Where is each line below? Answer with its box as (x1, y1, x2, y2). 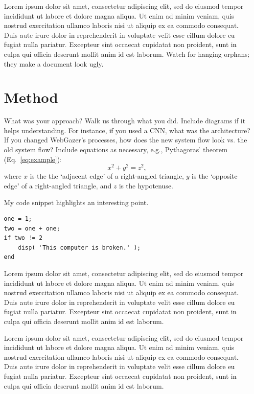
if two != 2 (4, 234, 43, 242)
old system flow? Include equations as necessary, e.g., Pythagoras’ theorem (4, 144, 228, 155)
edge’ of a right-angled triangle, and (4, 180, 112, 190)
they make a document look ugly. (4, 58, 104, 69)
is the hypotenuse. (119, 180, 173, 190)
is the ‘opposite (191, 171, 237, 181)
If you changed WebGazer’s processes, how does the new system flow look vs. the (4, 135, 247, 145)
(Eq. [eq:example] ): (4, 154, 62, 164)
